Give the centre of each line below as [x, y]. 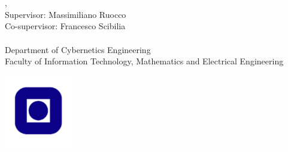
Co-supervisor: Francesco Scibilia [65, 26]
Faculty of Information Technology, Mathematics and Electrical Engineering [144, 61]
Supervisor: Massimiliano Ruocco [66, 14]
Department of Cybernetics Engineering [78, 49]
